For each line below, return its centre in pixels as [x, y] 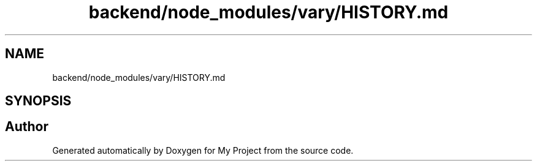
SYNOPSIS [38, 101]
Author [27, 127]
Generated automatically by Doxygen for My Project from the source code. [203, 150]
